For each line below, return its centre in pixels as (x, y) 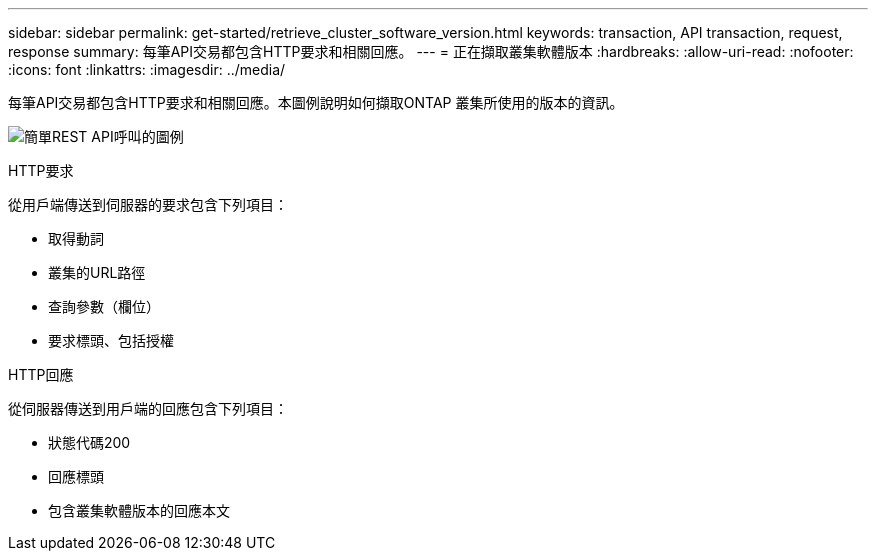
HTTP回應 (41, 374)
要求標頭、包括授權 (111, 340)
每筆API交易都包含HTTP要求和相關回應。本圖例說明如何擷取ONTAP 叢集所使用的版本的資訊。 (316, 102)
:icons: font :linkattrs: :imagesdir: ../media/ (147, 69)
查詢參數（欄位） (104, 306)
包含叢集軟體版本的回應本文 (139, 510)
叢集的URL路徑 (97, 272)
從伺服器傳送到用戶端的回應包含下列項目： (148, 408)
